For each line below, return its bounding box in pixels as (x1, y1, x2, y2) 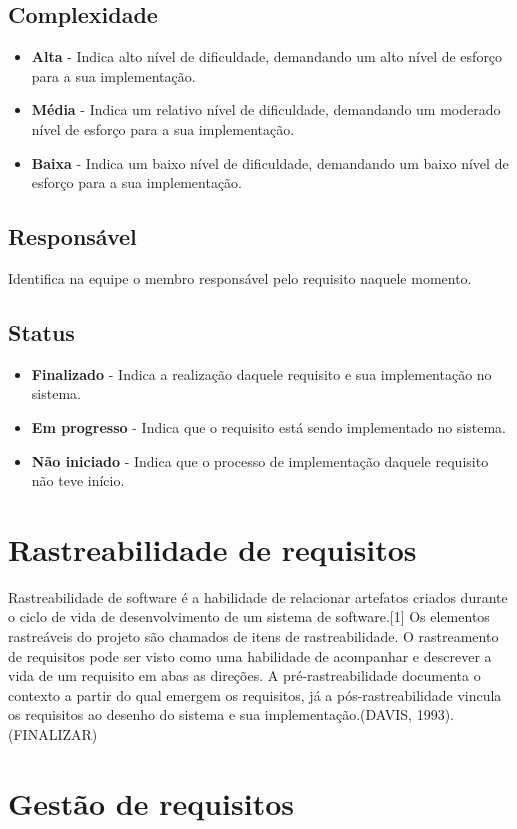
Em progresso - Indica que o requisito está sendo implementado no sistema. (31, 416, 507, 437)
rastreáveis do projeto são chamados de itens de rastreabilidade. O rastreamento (8, 626, 499, 647)
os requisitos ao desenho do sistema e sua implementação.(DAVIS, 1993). (8, 704, 454, 725)
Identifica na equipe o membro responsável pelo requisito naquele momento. (8, 267, 472, 288)
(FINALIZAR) (8, 724, 98, 745)
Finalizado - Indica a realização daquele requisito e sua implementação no (31, 363, 492, 384)
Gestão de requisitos (8, 782, 294, 823)
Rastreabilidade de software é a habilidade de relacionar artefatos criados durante (8, 586, 508, 607)
